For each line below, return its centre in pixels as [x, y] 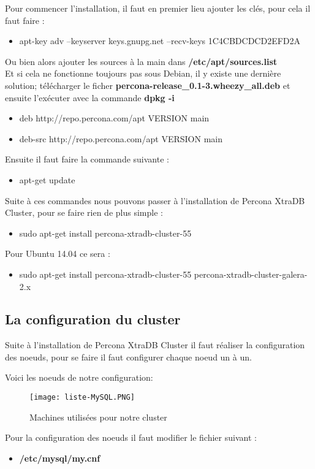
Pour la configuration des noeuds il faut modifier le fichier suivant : [131, 437]
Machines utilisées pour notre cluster [98, 417]
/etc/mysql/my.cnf [60, 458]
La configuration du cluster [93, 319]
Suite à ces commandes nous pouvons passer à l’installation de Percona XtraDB [155, 200]
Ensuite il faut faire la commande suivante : [87, 159]
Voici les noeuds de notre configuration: [79, 377]
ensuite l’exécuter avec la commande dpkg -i [90, 97]
